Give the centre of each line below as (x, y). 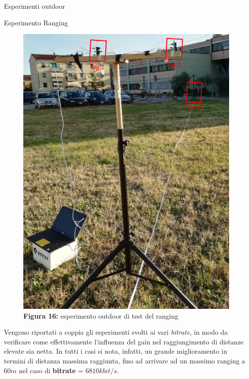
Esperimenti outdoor (34, 6)
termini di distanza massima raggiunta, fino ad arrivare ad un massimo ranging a (124, 361)
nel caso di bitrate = (51, 370)
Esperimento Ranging (36, 22)
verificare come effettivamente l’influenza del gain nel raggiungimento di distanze (124, 341)
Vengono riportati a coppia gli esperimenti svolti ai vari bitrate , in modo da (116, 332)
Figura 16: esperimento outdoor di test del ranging (101, 315)
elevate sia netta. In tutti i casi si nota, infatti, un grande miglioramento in (116, 351)
